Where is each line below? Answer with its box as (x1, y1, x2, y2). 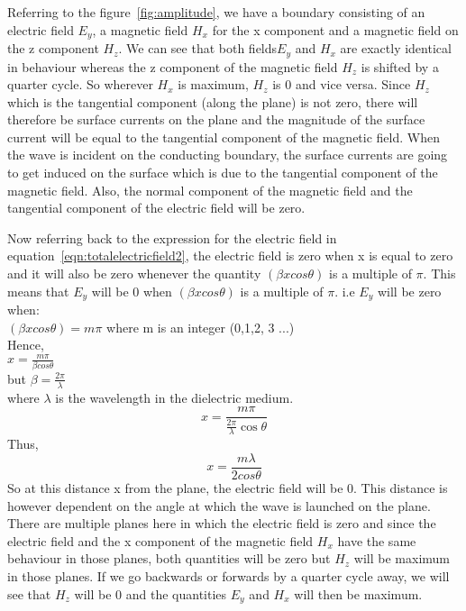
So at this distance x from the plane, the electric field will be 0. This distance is (7, 479, 448, 497)
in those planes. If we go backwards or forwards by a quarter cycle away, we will (7, 566, 450, 585)
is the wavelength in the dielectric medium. (55, 388, 294, 406)
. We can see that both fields (118, 39, 278, 58)
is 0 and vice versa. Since (272, 75, 411, 94)
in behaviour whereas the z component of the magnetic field (7, 57, 338, 76)
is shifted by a (361, 57, 439, 76)
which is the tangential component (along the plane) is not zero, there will (7, 92, 418, 111)
